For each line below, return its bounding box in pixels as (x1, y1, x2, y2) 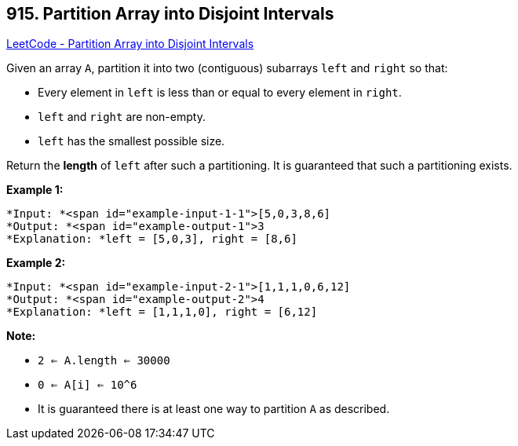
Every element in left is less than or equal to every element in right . (38, 86, 402, 100)
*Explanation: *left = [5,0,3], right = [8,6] (6, 232, 297, 246)
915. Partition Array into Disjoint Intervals (6, 4, 334, 24)
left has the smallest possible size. (38, 134, 225, 148)
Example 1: (6, 183, 64, 197)
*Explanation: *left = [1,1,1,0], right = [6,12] (6, 305, 318, 319)
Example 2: (6, 256, 66, 270)
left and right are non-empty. (38, 110, 206, 124)
